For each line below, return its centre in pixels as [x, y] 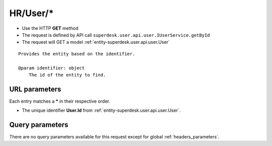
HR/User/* [31, 13]
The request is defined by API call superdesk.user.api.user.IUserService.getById [116, 35]
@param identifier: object [52, 68]
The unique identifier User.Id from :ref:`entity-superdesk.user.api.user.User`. [101, 110]
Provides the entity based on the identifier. [77, 54]
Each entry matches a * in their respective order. [60, 101]
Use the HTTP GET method [50, 28]
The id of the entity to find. [67, 75]
